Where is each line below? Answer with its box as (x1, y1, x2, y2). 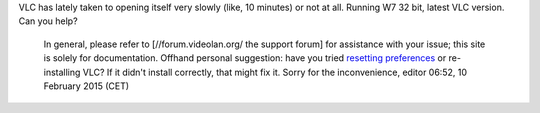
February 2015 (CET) (43, 80, 130, 92)
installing (43, 66, 81, 78)
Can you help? (18, 15, 79, 27)
